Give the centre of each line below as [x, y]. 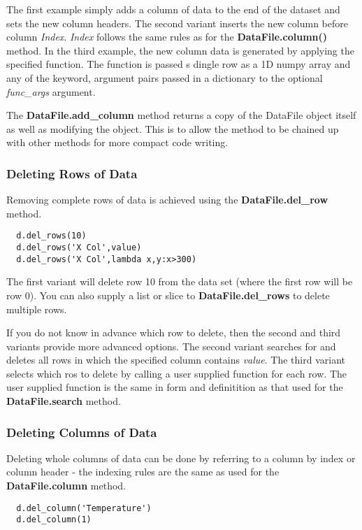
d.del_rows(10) [51, 236]
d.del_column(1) [54, 520]
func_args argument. [51, 91]
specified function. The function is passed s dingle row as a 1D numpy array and [179, 64]
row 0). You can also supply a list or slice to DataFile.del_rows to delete [168, 295]
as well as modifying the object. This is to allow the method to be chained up [173, 128]
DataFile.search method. [64, 401]
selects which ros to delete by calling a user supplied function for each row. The [177, 373]
